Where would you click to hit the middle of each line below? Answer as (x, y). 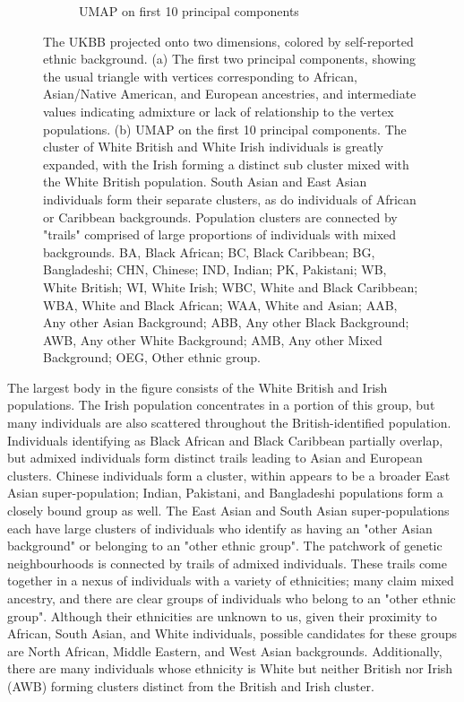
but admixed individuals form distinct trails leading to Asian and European (215, 458)
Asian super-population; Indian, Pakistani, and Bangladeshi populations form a (225, 493)
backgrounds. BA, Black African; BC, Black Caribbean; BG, (209, 251)
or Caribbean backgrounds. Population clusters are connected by (220, 217)
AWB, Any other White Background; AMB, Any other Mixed (213, 339)
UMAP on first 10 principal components (189, 11)
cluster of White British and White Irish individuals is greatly (213, 147)
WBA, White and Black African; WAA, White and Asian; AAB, (220, 304)
